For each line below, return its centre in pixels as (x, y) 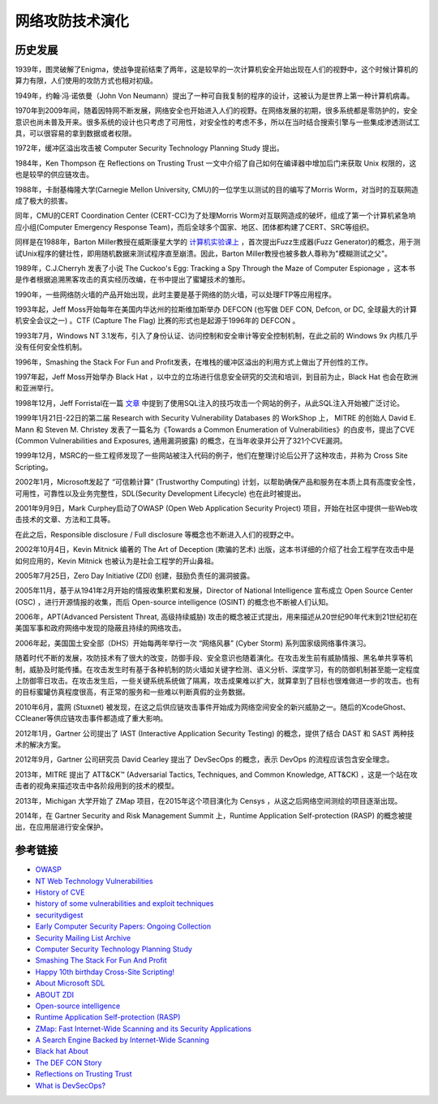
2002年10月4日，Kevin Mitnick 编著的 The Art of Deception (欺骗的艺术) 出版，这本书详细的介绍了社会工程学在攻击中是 (215, 550)
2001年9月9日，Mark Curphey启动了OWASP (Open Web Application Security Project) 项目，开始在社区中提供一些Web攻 (216, 508)
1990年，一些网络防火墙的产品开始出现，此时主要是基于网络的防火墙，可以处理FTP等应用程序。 (176, 294)
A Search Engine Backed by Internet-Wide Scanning (122, 1040)
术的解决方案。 (40, 744)
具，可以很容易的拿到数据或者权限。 (75, 133)
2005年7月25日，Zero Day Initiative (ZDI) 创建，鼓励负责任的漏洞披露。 (135, 576)
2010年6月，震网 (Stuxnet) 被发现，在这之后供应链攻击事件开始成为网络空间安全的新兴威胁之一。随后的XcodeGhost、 (213, 707)
